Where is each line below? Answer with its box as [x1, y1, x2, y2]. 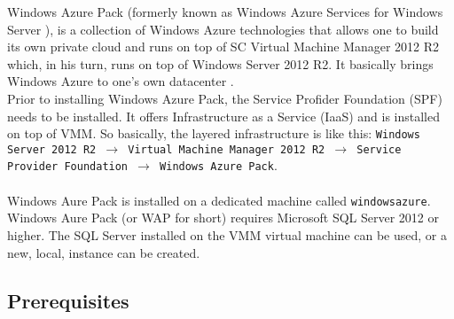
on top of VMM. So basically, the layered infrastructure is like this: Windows [7, 124, 420, 143]
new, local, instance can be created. [7, 243, 200, 261]
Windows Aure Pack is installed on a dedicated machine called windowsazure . [7, 191, 431, 209]
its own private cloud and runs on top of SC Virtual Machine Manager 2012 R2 [7, 37, 440, 56]
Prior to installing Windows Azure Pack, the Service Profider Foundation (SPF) [7, 89, 442, 107]
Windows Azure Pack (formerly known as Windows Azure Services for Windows [7, 3, 443, 20]
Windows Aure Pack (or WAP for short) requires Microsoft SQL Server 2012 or [7, 208, 440, 227]
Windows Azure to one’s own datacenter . [7, 72, 234, 90]
